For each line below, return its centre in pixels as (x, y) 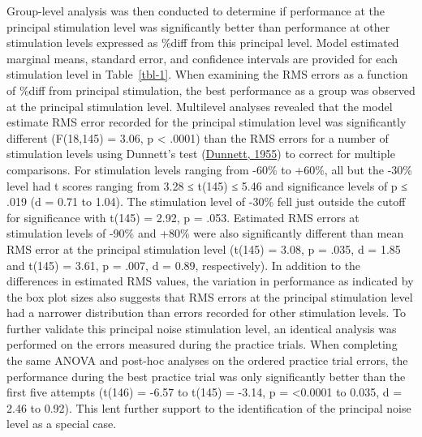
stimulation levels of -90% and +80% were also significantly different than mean (205, 233)
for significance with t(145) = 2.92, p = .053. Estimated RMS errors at (183, 217)
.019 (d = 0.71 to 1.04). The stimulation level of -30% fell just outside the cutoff (206, 201)
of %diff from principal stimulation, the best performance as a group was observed (211, 90)
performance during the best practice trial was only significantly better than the (206, 376)
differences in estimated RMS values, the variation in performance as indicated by (210, 281)
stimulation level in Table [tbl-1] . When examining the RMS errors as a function (207, 74)
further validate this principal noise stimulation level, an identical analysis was (202, 328)
